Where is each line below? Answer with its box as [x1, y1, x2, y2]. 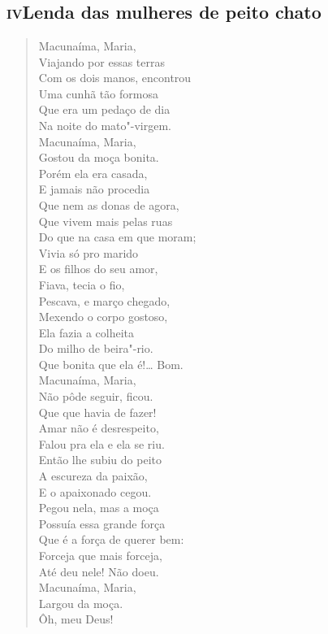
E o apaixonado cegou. [38, 483, 152, 500]
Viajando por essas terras [38, 53, 166, 70]
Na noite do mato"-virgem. [38, 116, 171, 133]
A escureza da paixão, [38, 467, 148, 484]
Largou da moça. [38, 594, 123, 611]
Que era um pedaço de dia [38, 101, 170, 118]
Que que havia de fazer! [38, 403, 157, 420]
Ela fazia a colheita [38, 324, 135, 341]
